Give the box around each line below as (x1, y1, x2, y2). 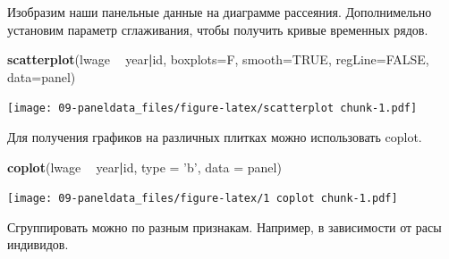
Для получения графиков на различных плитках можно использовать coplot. (7, 128, 422, 146)
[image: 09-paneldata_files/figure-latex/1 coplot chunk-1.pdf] (7, 192, 398, 205)
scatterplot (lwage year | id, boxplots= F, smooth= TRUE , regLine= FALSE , (7, 50, 429, 69)
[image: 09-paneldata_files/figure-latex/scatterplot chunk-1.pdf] (7, 102, 418, 115)
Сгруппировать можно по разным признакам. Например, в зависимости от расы (7, 217, 442, 236)
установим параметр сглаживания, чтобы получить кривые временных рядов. (7, 20, 428, 38)
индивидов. (7, 235, 69, 254)
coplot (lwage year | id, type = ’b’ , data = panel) (7, 157, 282, 176)
